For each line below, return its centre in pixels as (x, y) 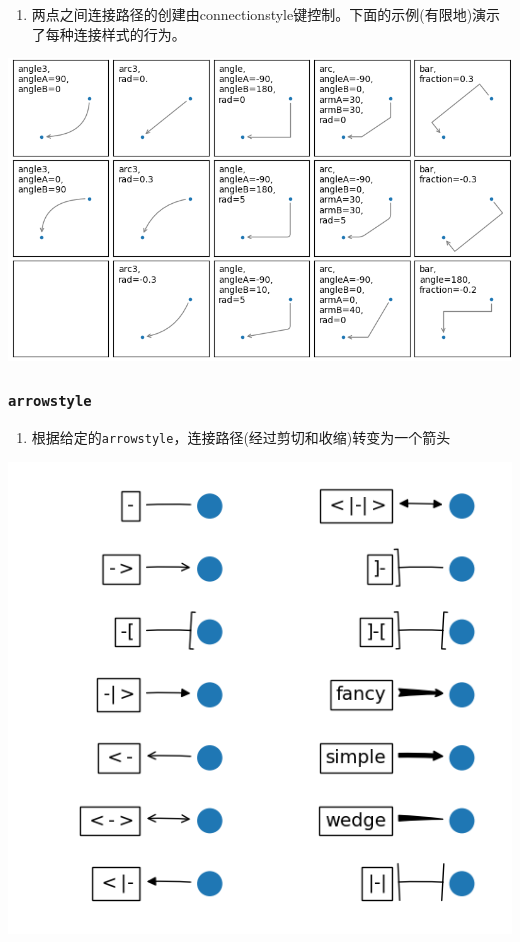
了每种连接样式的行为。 (108, 33)
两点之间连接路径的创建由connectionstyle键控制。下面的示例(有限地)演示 (266, 14)
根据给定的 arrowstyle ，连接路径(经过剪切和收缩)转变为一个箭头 (241, 436)
